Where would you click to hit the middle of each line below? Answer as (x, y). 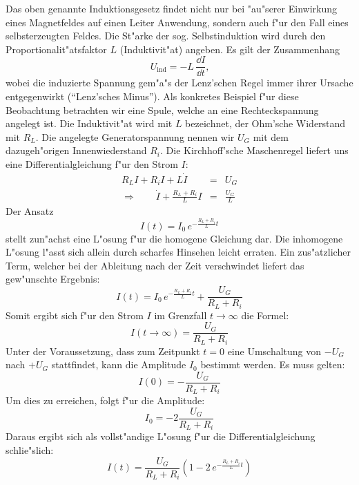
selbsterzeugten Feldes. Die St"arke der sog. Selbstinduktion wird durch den (166, 36)
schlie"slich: (30, 450)
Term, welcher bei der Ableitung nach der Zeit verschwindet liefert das (155, 265)
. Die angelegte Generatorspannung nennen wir (135, 136)
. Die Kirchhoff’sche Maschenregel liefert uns (254, 150)
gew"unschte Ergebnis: (53, 279)
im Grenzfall (181, 315)
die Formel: (265, 315)
